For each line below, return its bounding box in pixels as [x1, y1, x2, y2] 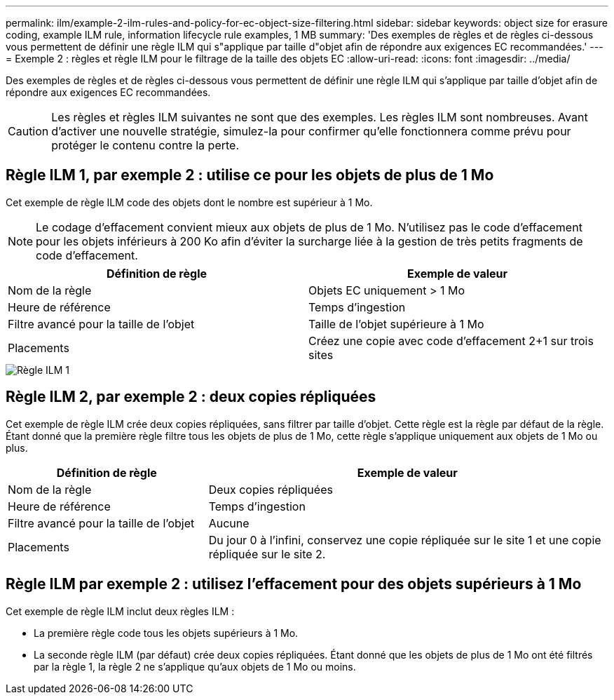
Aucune [208, 516, 250, 530]
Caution [8, 124, 49, 138]
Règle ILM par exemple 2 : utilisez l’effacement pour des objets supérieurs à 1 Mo [6, 575, 582, 593]
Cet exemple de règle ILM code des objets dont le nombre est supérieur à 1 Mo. [6, 196, 373, 208]
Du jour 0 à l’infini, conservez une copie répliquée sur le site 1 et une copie [208, 532, 601, 547]
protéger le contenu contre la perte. [51, 138, 240, 152]
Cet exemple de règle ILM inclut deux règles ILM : [6, 605, 235, 617]
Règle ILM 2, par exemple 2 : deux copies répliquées [6, 388, 376, 406]
